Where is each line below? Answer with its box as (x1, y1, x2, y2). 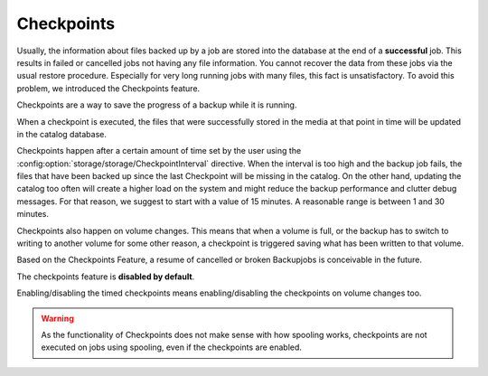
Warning (41, 313, 74, 324)
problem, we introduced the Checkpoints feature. (16, 82, 201, 94)
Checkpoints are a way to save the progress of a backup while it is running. (16, 99, 297, 110)
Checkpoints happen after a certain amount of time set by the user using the (16, 146, 302, 156)
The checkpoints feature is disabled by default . (16, 271, 195, 282)
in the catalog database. (16, 128, 108, 139)
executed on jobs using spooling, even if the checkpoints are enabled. (41, 342, 303, 352)
